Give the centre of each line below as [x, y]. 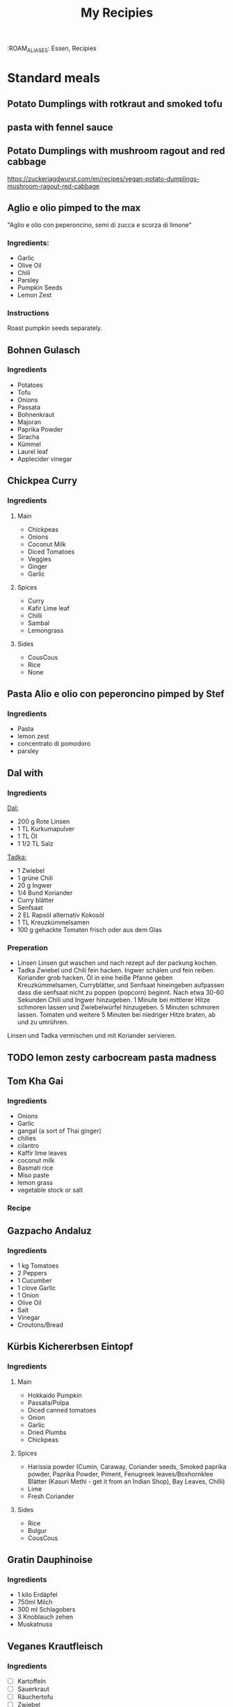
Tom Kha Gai [35, 1081]
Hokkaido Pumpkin [55, 1395]
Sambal [39, 623]
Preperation [28, 947]
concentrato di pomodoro [54, 744]
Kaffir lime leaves [42, 1153]
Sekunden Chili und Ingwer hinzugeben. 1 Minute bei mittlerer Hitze [114, 1000]
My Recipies [117, 13]
